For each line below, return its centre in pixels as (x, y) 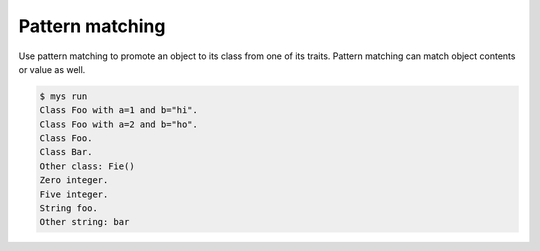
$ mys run (63, 96)
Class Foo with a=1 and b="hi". (119, 110)
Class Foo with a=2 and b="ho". (119, 124)
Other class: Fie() (87, 166)
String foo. (69, 208)
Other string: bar (84, 222)
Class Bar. (66, 152)
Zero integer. (74, 180)
